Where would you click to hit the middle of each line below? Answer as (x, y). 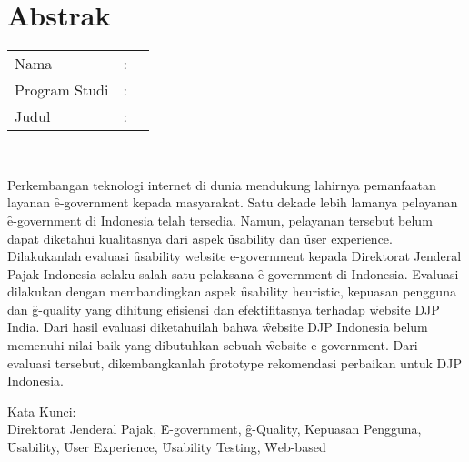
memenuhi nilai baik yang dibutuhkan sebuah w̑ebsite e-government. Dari (213, 345)
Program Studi (62, 90)
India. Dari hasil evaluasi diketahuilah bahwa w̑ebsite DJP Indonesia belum (218, 327)
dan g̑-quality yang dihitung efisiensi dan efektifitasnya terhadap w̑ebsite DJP (224, 309)
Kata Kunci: (42, 411)
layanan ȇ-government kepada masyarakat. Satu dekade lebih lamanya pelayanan (233, 202)
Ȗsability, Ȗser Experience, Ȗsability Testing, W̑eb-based (167, 447)
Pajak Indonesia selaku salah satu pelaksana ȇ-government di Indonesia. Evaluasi (233, 273)
